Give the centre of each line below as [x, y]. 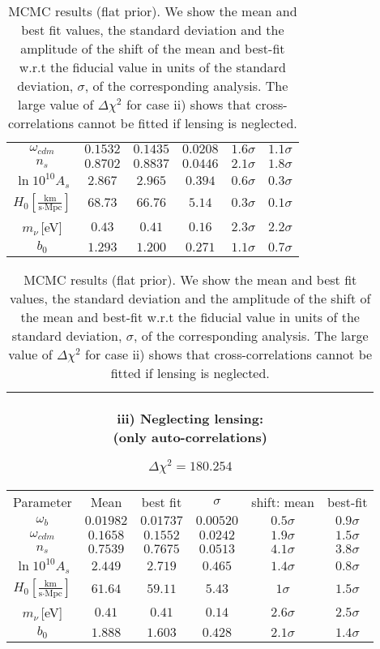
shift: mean [283, 501]
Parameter [43, 501]
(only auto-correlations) [190, 436]
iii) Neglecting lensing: [190, 418]
